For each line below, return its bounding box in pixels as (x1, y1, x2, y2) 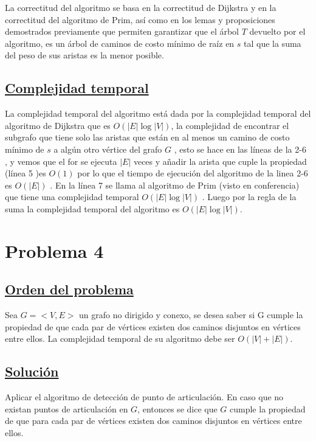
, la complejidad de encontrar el (171, 119, 289, 131)
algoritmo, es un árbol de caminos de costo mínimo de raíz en (5, 36, 235, 49)
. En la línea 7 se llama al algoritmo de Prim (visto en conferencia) (50, 178, 300, 191)
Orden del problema (5, 280, 134, 299)
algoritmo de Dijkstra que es (5, 119, 111, 131)
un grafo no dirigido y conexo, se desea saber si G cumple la (79, 308, 303, 321)
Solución (5, 362, 59, 381)
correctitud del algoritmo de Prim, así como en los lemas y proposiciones (5, 13, 275, 26)
